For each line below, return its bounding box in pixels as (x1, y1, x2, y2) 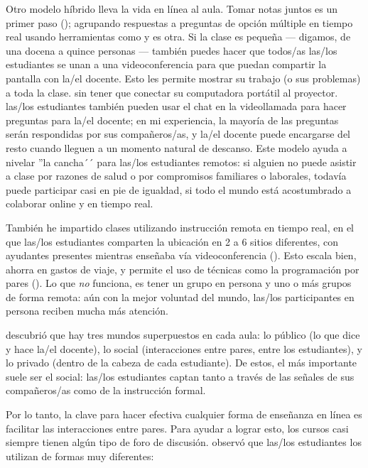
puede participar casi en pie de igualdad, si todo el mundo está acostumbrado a (6, 182, 352, 197)
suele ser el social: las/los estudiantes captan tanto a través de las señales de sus (6, 369, 355, 383)
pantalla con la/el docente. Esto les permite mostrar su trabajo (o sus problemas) (6, 70, 361, 85)
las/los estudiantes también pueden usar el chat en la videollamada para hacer (6, 99, 347, 114)
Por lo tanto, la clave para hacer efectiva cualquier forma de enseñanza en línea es (6, 407, 362, 422)
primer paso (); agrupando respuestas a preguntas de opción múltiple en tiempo (6, 15, 353, 30)
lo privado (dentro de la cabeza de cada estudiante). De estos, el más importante (6, 355, 357, 370)
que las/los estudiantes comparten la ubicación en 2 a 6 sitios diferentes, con (6, 234, 339, 249)
